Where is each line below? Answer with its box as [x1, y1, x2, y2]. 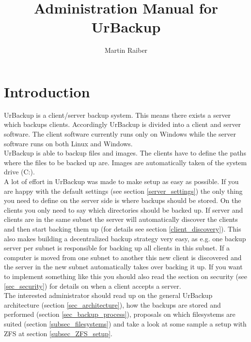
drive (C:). [4, 167, 35, 177]
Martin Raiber [104, 45, 148, 55]
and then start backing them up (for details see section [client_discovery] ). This [4, 223, 241, 233]
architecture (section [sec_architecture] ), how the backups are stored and [4, 299, 221, 310]
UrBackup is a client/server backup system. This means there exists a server [4, 109, 231, 120]
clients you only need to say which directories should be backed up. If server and [4, 204, 243, 215]
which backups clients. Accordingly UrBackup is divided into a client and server [4, 119, 241, 129]
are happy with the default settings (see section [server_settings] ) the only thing [4, 186, 243, 196]
